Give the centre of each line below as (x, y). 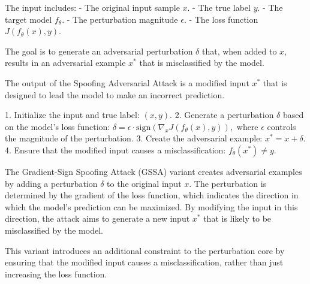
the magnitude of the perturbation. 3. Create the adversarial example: (134, 138)
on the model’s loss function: (58, 126)
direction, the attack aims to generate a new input (97, 218)
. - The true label (219, 7)
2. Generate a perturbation (224, 115)
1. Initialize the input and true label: (72, 115)
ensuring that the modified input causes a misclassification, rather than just (144, 262)
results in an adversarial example (65, 63)
